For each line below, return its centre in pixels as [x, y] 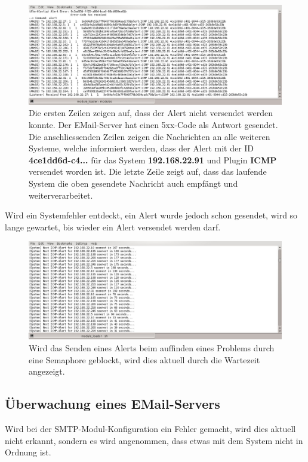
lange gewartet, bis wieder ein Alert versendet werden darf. [113, 227]
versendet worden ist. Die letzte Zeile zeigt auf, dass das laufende [148, 171]
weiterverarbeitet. [61, 195]
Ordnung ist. [28, 452]
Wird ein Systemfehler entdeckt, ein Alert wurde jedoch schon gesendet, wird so [151, 215]
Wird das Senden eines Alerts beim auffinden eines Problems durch [152, 347]
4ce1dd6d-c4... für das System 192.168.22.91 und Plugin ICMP [153, 159]
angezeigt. [47, 371]
